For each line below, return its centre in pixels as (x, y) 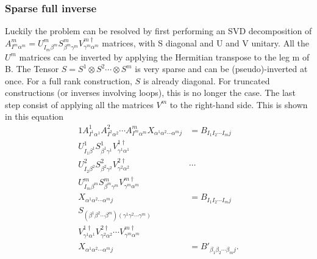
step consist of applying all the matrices (79, 104)
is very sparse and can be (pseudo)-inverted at (221, 69)
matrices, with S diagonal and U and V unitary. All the (206, 42)
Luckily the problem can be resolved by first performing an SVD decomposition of (158, 31)
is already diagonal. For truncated (206, 80)
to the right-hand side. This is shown (239, 104)
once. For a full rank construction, (69, 80)
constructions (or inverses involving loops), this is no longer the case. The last (150, 93)
